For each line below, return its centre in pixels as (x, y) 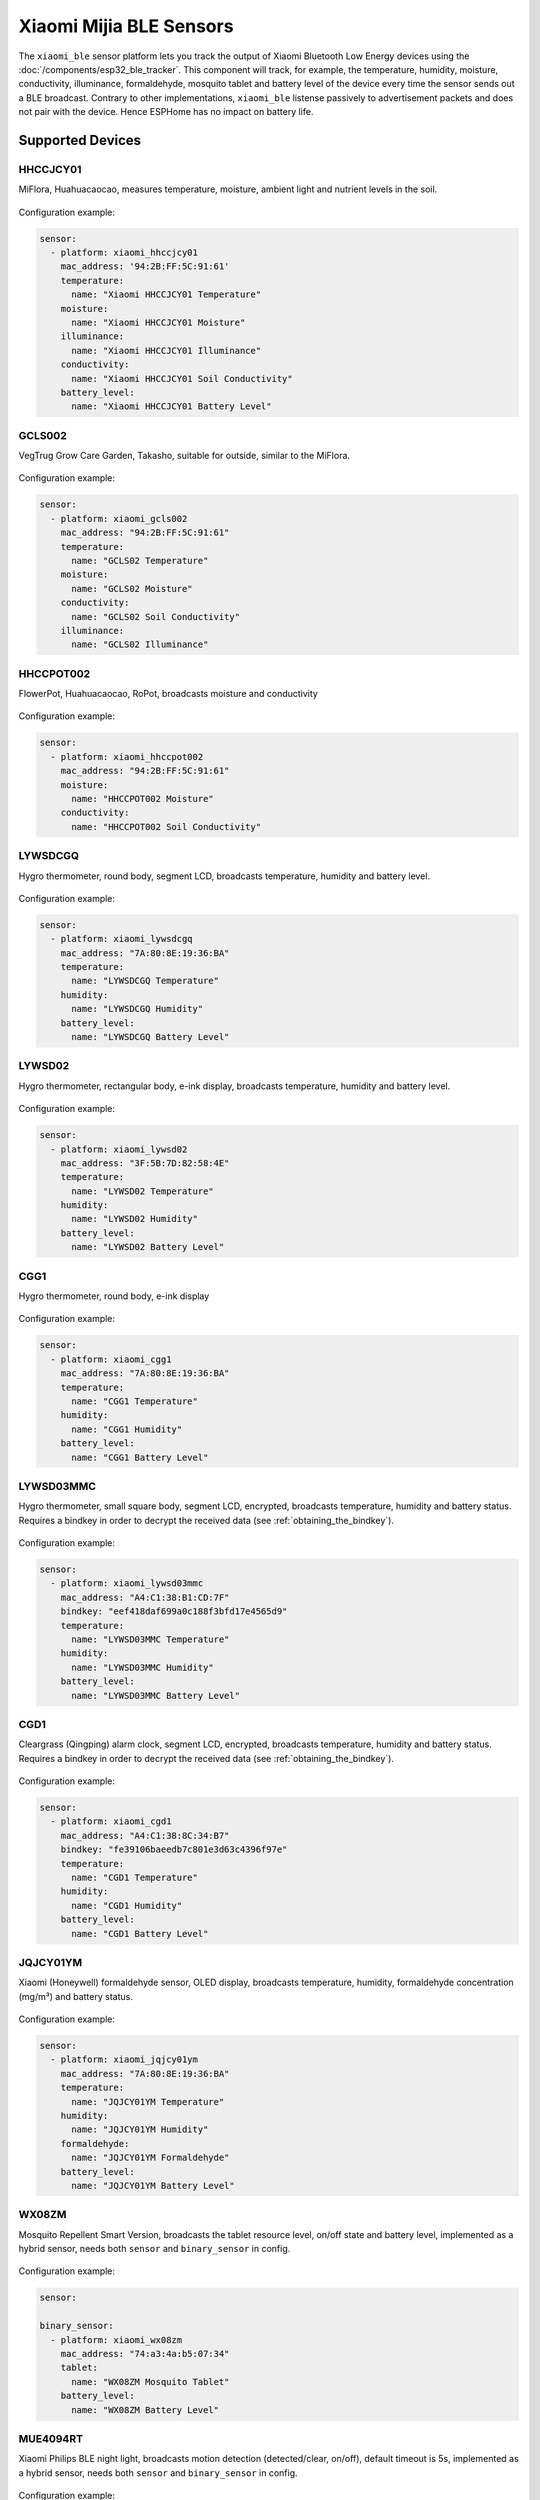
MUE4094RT (51, 2438)
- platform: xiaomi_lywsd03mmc (127, 1583)
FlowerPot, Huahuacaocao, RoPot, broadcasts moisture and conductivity (168, 694)
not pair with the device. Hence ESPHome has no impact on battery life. (166, 112)
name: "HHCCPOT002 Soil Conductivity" (166, 826)
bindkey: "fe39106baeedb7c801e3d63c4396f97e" (174, 1849)
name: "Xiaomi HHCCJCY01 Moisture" (158, 322)
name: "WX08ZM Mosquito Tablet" (150, 2381)
